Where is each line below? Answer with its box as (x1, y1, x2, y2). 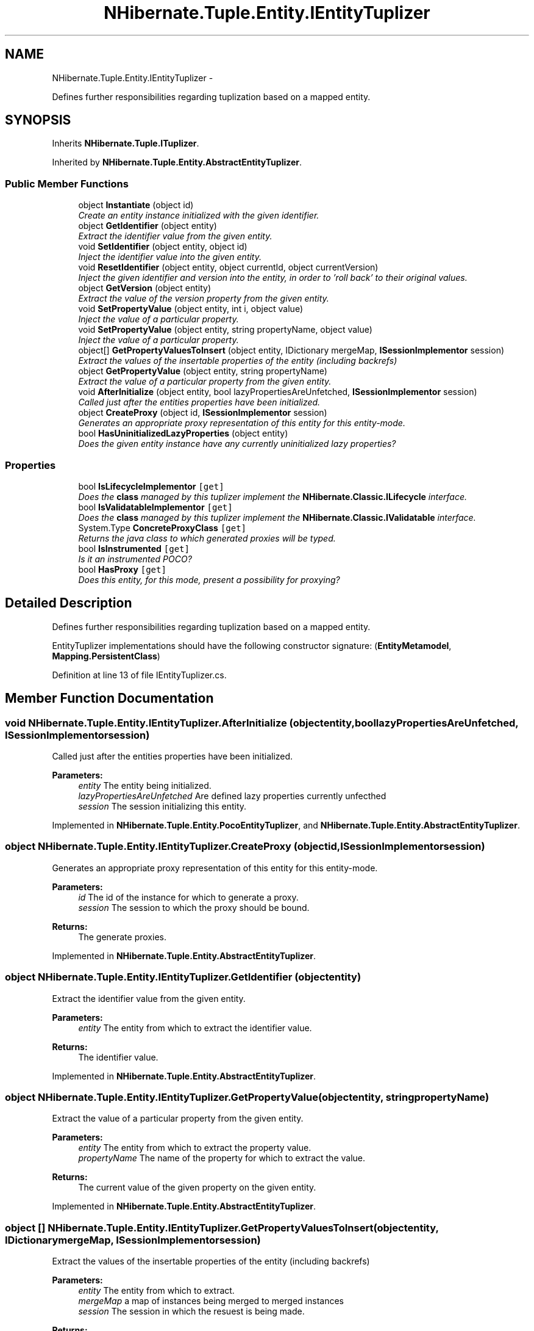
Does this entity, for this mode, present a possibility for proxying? (78, 574, 340, 585)
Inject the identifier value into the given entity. (78, 252, 262, 263)
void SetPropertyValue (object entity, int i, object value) (78, 303, 303, 314)
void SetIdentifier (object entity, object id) (78, 241, 247, 252)
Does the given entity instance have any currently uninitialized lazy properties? (78, 438, 396, 449)
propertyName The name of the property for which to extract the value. (78, 1153, 365, 1164)
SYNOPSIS (5, 112, 71, 128)
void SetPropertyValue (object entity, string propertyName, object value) (78, 324, 372, 335)
